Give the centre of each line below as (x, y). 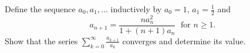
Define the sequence (40, 9)
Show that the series (41, 40)
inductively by (136, 9)
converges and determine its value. (184, 40)
